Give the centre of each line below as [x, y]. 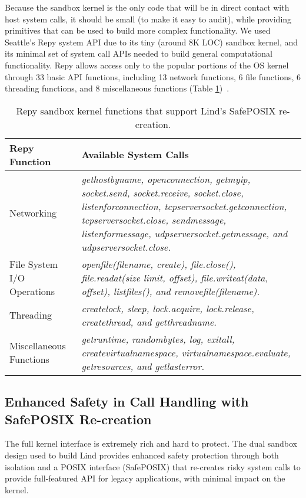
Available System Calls [135, 155]
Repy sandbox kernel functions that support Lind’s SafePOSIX [146, 110]
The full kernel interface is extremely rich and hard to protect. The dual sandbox [151, 443]
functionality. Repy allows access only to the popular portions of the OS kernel [147, 65]
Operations [32, 291]
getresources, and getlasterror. [143, 366]
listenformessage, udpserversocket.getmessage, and [184, 233]
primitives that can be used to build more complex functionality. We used [138, 30]
